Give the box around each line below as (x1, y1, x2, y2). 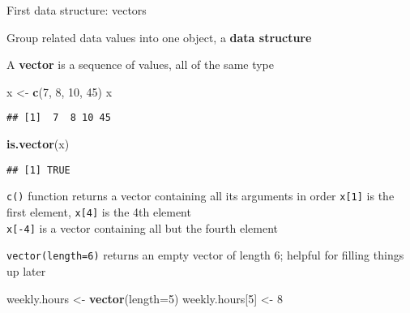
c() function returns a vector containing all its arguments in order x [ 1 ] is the (6, 187, 395, 204)
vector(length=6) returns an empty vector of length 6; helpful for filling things (6, 247, 404, 264)
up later (6, 262, 46, 279)
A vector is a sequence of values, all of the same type (6, 56, 275, 73)
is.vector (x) (6, 135, 70, 152)
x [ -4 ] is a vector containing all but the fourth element (6, 219, 279, 236)
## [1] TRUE (6, 164, 70, 176)
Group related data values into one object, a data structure (6, 28, 312, 45)
